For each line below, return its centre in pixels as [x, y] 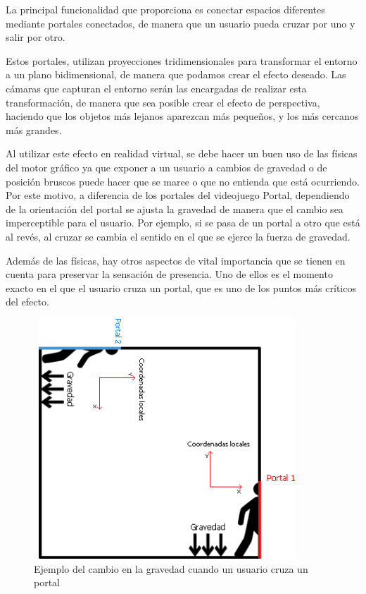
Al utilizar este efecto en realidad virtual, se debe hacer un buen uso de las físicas [182, 153]
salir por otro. [36, 37]
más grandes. [34, 129]
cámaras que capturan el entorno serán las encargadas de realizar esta [156, 88]
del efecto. [27, 302]
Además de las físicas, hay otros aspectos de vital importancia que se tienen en [176, 260]
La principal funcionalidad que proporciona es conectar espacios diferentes [165, 9]
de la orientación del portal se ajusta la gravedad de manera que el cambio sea [175, 208]
